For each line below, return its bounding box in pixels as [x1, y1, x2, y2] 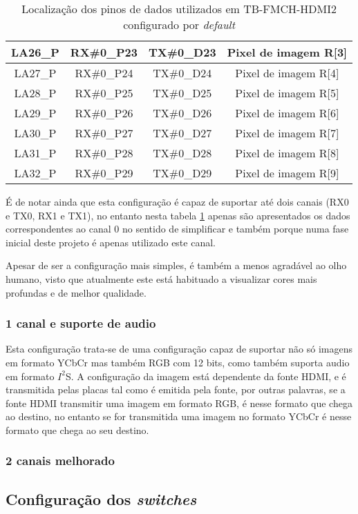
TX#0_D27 [153, 125, 212, 141]
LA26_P [11, 44, 59, 60]
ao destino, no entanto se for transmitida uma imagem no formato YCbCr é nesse [6, 409, 352, 424]
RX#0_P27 [75, 125, 133, 141]
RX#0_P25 [75, 85, 133, 101]
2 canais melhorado [6, 452, 115, 469]
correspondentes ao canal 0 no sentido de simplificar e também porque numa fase [6, 221, 349, 236]
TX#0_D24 [153, 65, 212, 81]
